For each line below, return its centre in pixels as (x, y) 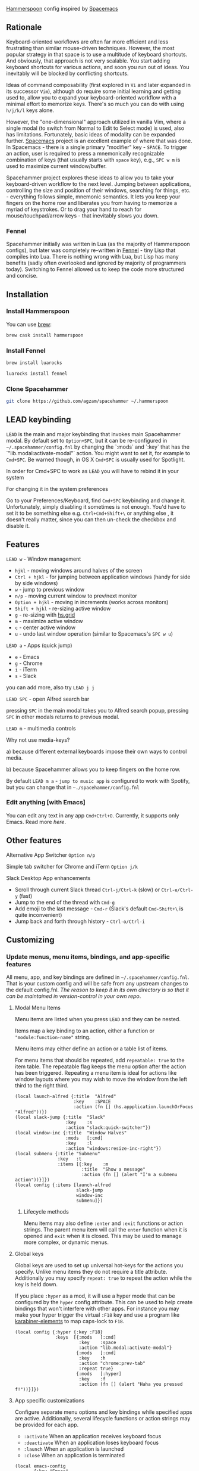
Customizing (30, 940)
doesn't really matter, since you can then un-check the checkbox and (91, 519)
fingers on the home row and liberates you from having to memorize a (91, 203)
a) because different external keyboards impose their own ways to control (97, 751)
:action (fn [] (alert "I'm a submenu (129, 1175)
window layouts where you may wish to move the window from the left (101, 1079)
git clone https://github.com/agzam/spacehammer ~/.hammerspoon (87, 402)
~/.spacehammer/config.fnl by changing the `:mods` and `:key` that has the (98, 447)
